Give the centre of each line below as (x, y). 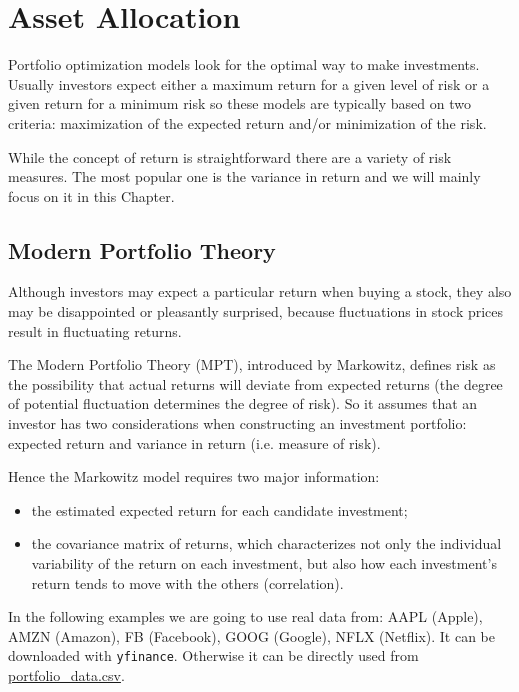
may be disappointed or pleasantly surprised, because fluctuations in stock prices (256, 311)
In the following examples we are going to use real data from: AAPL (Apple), (245, 616)
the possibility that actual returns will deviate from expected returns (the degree (255, 383)
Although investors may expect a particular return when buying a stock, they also (260, 291)
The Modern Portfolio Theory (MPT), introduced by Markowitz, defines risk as (252, 364)
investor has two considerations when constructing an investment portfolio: (237, 423)
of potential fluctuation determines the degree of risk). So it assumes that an (243, 403)
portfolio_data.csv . (66, 675)
